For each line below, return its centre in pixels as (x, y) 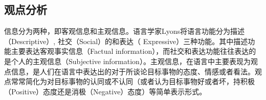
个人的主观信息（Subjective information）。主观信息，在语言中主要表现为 (131, 61)
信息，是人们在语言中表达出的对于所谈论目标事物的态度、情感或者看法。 (133, 71)
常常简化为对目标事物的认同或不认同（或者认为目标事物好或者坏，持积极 (133, 81)
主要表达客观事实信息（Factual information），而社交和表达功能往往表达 (130, 51)
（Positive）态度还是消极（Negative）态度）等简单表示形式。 (105, 91)
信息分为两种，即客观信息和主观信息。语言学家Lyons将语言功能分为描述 (125, 31)
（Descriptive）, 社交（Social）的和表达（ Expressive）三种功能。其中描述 (126, 41)
